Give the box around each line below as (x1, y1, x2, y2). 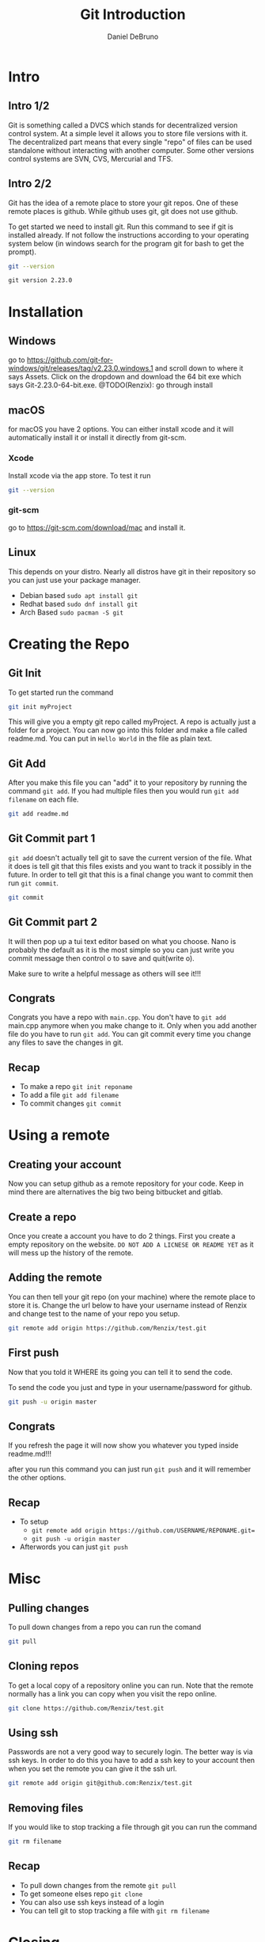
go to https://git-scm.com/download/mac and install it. (8, 523, 186, 532)
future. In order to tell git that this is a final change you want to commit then (8, 870, 254, 879)
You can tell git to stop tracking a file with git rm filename (19, 1906, 210, 1915)
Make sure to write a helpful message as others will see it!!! (8, 969, 202, 978)
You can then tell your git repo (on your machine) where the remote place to (8, 1292, 256, 1301)
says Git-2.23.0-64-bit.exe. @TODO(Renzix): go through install (8, 380, 214, 390)
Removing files (8, 1801, 84, 1814)
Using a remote (8, 1126, 111, 1144)
